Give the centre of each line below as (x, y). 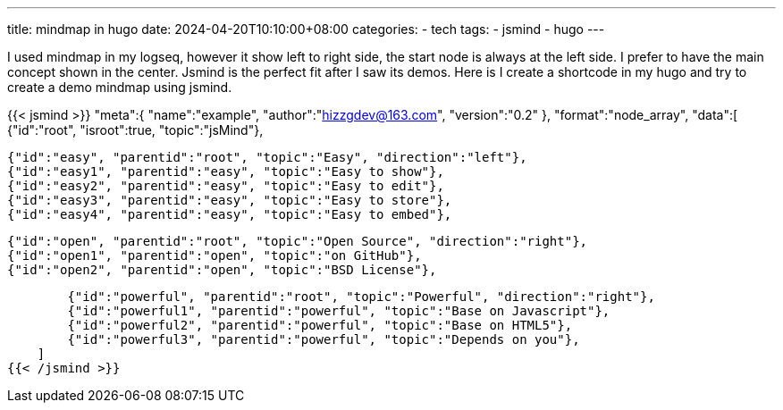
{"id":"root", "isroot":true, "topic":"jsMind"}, (135, 130)
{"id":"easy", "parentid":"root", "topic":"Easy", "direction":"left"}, (267, 157)
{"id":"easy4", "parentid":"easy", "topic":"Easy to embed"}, (230, 214)
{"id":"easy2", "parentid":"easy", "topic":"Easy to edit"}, (226, 186)
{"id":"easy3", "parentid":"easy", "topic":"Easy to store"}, (230, 200)
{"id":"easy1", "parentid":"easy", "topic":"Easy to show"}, (226, 172)
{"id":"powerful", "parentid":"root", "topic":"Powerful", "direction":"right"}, (361, 297)
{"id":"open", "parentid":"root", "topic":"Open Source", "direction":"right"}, (298, 241)
